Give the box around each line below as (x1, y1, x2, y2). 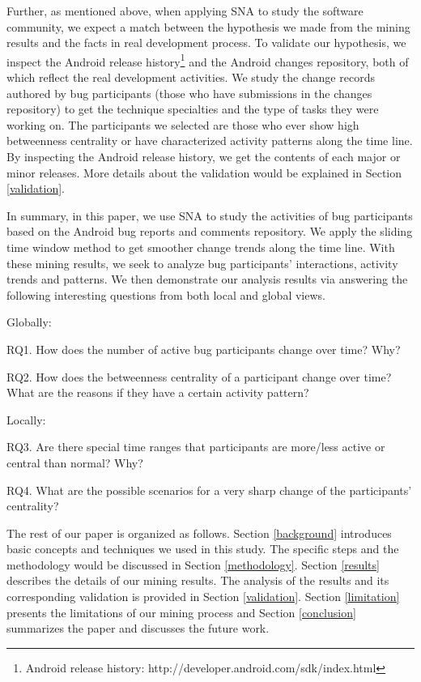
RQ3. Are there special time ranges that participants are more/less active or (6, 438, 385, 455)
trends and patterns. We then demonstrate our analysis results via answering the (6, 271, 408, 288)
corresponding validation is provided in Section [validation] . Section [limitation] (6, 588, 400, 605)
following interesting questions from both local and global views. (6, 286, 325, 303)
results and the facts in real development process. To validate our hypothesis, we (6, 34, 406, 51)
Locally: (6, 411, 46, 428)
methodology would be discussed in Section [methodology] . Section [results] (6, 556, 380, 573)
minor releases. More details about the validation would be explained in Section (6, 164, 402, 181)
